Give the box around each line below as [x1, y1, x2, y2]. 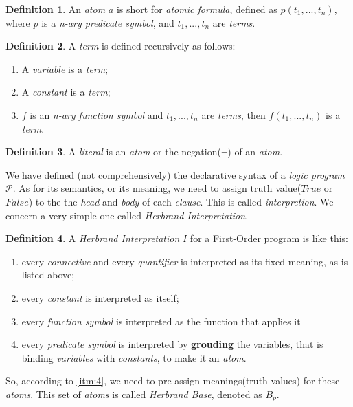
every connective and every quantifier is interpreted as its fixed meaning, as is [21, 254, 348, 268]
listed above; [21, 267, 75, 282]
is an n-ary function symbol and [30, 107, 163, 122]
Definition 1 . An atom [5, 2, 106, 16]
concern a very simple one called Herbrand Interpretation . [5, 208, 249, 222]
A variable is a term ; [21, 61, 109, 76]
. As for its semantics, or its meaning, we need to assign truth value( [12, 181, 301, 195]
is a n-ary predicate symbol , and [41, 15, 174, 30]
